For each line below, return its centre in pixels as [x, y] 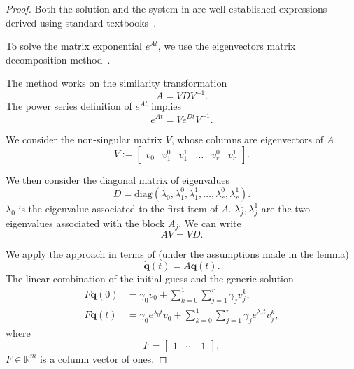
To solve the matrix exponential [74, 46]
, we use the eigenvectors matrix [227, 46]
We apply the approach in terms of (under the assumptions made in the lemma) [177, 254]
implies [167, 106]
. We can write [210, 223]
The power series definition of [69, 106]
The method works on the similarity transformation [116, 83]
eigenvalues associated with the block [85, 223]
